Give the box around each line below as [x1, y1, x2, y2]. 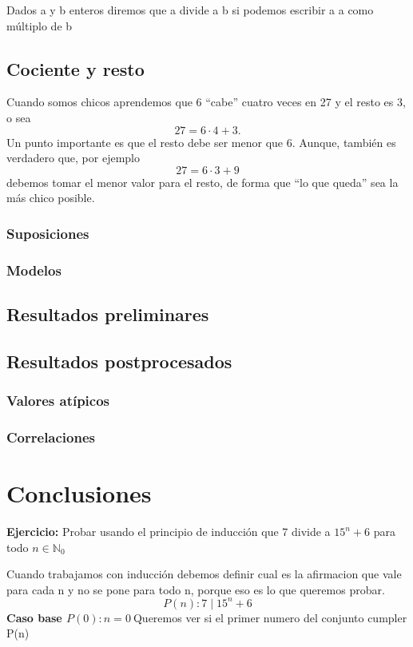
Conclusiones [6, 477, 152, 510]
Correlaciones [6, 427, 95, 447]
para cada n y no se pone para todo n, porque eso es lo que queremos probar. [6, 581, 385, 597]
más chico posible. [6, 189, 95, 206]
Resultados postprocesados [6, 348, 232, 373]
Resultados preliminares [6, 302, 209, 327]
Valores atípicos [6, 391, 110, 411]
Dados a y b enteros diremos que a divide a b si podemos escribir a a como [6, 2, 374, 18]
